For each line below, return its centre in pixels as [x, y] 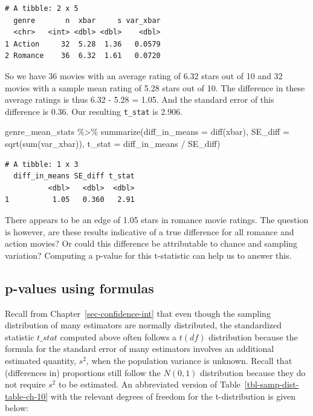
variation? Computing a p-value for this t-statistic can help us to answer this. [148, 255]
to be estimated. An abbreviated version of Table [149, 384]
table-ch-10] [27, 396]
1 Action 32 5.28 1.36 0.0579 [83, 44]
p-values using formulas [79, 288]
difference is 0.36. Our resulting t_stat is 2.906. [94, 111]
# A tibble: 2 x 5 [42, 8]
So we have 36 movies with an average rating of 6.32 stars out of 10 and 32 [144, 75]
